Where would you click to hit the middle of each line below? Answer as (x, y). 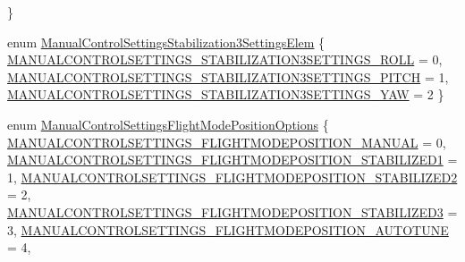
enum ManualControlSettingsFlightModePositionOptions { (168, 124)
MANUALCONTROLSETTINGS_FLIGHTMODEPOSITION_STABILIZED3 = (232, 211)
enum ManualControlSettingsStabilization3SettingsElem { (166, 42)
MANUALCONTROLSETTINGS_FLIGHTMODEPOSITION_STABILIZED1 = (232, 160)
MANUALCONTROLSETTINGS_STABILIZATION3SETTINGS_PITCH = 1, (228, 76)
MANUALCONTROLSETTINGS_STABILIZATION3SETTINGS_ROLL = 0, (225, 59)
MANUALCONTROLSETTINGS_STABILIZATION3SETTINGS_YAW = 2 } (226, 94)
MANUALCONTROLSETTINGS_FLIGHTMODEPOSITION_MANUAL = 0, (227, 142)
